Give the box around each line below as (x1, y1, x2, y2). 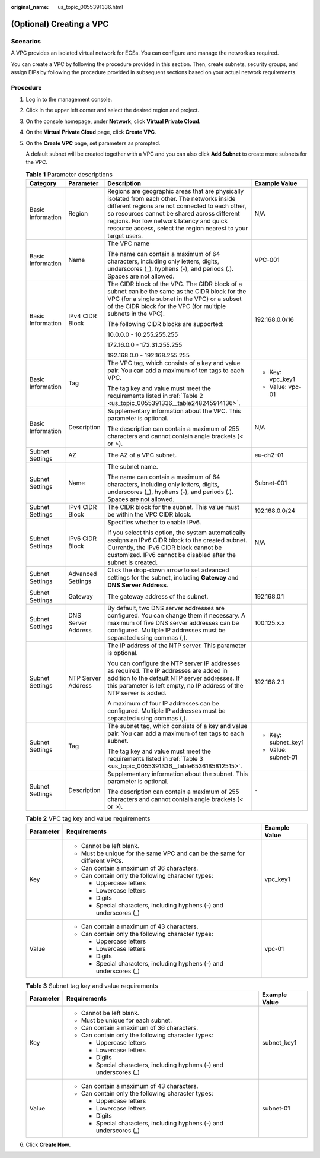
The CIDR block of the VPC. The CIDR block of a (107, 280, 242, 288)
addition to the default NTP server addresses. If (107, 674, 240, 682)
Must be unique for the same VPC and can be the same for (81, 849, 245, 858)
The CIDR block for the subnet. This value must (107, 503, 239, 511)
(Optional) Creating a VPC (11, 18, 109, 29)
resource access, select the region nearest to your (107, 224, 248, 233)
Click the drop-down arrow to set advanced (107, 566, 229, 574)
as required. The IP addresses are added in (107, 667, 228, 675)
